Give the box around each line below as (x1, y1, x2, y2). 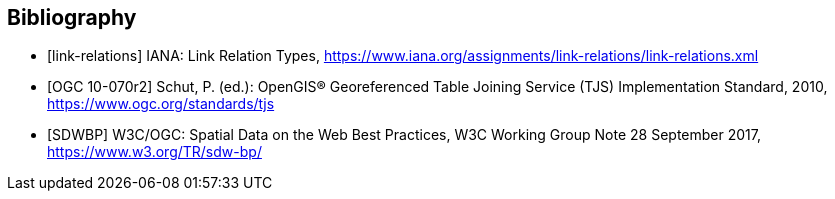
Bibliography (7, 5, 137, 30)
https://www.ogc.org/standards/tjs (47, 95, 275, 113)
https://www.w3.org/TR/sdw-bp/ (47, 143, 262, 161)
